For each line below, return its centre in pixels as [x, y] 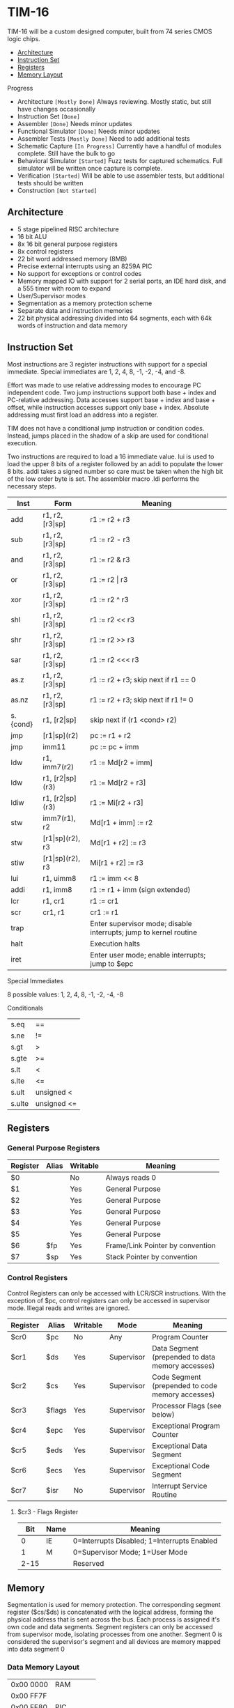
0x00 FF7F [29, 1695]
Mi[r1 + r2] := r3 [117, 863]
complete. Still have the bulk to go [66, 153]
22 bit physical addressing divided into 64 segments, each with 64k [115, 318]
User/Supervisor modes [52, 295]
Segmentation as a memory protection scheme [85, 303]
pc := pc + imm [115, 746]
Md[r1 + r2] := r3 [118, 843]
